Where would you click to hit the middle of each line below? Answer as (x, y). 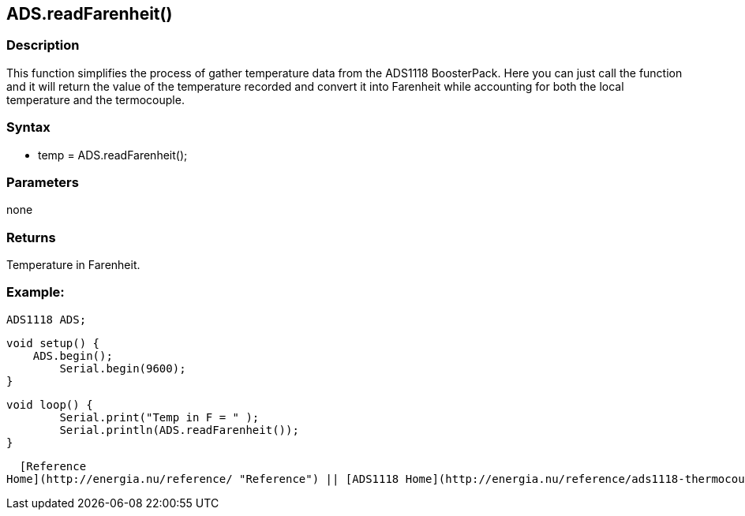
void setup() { (53, 343)
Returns (31, 237)
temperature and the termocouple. (95, 99)
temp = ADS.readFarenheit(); (113, 155)
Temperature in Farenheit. (73, 265)
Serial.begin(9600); (123, 368)
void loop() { (50, 404)
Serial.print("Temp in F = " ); (159, 417)
